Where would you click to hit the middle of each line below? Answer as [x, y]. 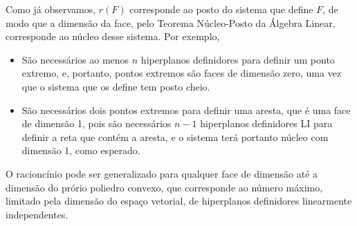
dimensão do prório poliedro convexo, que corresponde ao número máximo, [164, 187]
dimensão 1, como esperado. [81, 150]
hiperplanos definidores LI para [266, 123]
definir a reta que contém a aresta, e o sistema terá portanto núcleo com [175, 136]
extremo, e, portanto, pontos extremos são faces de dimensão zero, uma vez [182, 73]
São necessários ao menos [75, 59]
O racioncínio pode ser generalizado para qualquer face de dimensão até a [162, 173]
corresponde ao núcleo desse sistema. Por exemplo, [113, 36]
